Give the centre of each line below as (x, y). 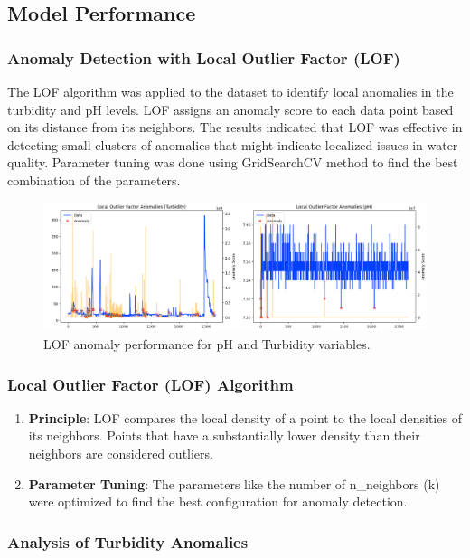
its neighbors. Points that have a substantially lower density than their (224, 435)
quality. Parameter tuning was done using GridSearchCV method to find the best (233, 162)
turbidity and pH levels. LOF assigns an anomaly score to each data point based (230, 109)
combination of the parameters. (94, 180)
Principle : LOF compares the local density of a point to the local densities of (245, 417)
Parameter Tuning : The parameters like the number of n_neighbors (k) (234, 483)
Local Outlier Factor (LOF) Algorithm (150, 384)
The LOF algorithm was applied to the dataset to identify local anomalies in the (230, 91)
